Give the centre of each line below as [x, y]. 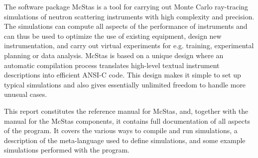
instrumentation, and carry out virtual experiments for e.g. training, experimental [129, 45]
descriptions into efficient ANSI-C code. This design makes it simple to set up [123, 75]
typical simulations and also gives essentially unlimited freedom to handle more [125, 84]
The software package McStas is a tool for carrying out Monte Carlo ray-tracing [126, 6]
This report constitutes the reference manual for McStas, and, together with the [126, 111]
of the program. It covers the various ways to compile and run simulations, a [121, 130]
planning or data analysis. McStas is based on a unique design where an [114, 55]
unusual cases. [26, 94]
